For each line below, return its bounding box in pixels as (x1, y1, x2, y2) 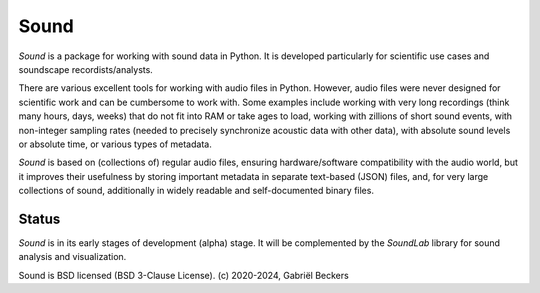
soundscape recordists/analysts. (18, 63, 154, 75)
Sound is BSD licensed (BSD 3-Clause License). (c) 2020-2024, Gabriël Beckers (18, 269, 349, 281)
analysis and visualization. (18, 251, 127, 263)
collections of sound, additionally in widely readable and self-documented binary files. (18, 185, 375, 197)
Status (18, 210, 61, 227)
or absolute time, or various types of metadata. (18, 138, 212, 150)
